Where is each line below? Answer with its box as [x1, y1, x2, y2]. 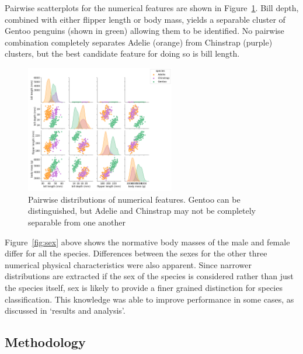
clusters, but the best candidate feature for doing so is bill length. [5, 47, 240, 60]
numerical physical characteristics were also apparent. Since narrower [5, 258, 252, 270]
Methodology [5, 333, 86, 351]
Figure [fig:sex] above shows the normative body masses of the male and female [5, 235, 290, 248]
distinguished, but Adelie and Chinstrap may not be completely [28, 204, 256, 217]
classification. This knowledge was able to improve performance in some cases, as [5, 293, 294, 305]
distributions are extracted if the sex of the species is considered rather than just [5, 270, 294, 282]
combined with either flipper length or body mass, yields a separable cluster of [5, 13, 285, 25]
